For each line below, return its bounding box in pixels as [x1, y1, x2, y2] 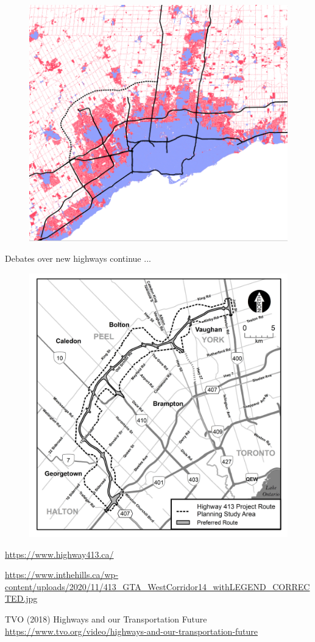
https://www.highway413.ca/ [5, 547, 114, 560]
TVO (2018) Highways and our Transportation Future [5, 612, 207, 625]
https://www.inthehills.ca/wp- [5, 568, 119, 581]
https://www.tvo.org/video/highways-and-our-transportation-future [5, 624, 258, 637]
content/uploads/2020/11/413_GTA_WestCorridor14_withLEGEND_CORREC [5, 580, 310, 593]
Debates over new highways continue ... [5, 251, 151, 264]
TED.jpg [5, 592, 38, 605]
